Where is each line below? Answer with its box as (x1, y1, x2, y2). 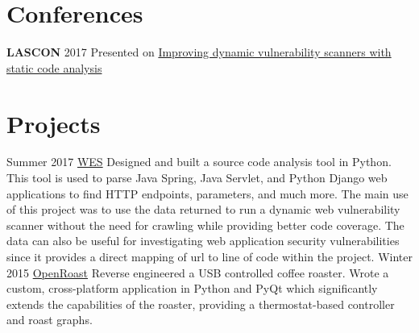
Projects (6, 106, 101, 139)
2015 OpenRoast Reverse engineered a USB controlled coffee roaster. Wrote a (6, 264, 389, 281)
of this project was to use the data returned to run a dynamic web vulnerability (6, 201, 400, 218)
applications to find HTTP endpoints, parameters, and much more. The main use (6, 185, 409, 202)
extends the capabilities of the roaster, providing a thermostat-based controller (6, 295, 395, 312)
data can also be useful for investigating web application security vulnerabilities (6, 232, 400, 249)
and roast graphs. (6, 311, 93, 328)
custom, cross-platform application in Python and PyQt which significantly (6, 280, 378, 297)
